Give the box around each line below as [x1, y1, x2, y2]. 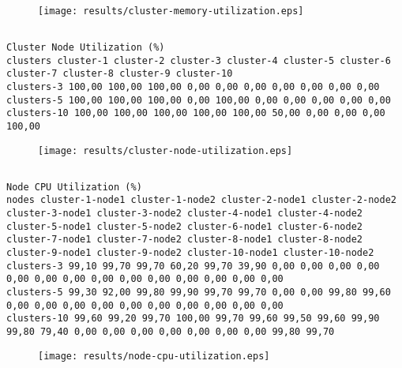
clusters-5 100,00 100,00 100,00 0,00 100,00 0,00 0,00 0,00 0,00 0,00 [6, 94, 391, 106]
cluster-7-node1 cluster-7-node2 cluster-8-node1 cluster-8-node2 [6, 234, 363, 246]
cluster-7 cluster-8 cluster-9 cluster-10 [6, 68, 233, 80]
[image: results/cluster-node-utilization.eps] [38, 145, 293, 156]
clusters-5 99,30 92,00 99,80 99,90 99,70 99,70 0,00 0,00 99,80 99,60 [6, 286, 391, 298]
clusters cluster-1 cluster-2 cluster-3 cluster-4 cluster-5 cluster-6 [6, 54, 391, 66]
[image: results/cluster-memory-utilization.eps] [38, 6, 304, 17]
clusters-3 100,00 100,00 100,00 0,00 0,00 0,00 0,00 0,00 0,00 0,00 [6, 81, 380, 93]
